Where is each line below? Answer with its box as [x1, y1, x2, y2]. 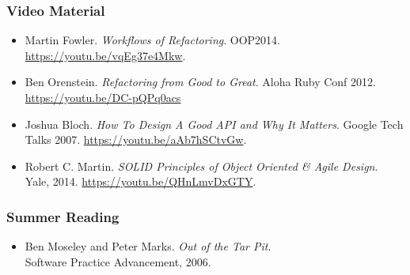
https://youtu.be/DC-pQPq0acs [25, 89, 181, 105]
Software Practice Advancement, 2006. [25, 253, 211, 269]
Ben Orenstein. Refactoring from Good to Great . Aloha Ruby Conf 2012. [25, 73, 376, 90]
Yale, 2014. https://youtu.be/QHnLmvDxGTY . [25, 173, 256, 190]
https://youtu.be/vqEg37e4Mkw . [25, 47, 186, 63]
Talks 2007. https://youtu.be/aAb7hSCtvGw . [25, 131, 247, 148]
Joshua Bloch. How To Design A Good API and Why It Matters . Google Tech [25, 115, 404, 132]
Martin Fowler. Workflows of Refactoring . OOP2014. [25, 32, 280, 48]
